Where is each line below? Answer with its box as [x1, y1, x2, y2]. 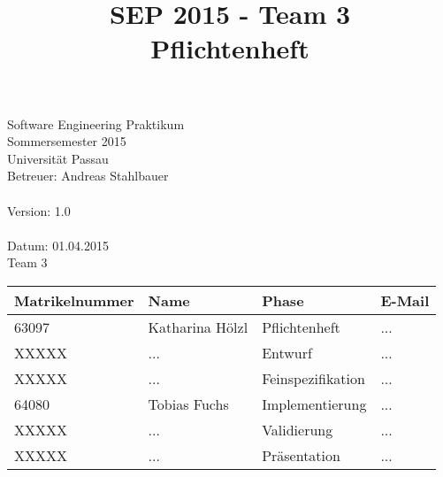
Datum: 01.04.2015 [7, 235, 109, 254]
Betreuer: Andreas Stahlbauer [7, 166, 169, 185]
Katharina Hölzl [148, 316, 248, 337]
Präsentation [262, 444, 340, 465]
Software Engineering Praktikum [7, 114, 185, 133]
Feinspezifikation [262, 367, 365, 389]
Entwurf [262, 342, 312, 363]
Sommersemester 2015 [7, 132, 126, 150]
